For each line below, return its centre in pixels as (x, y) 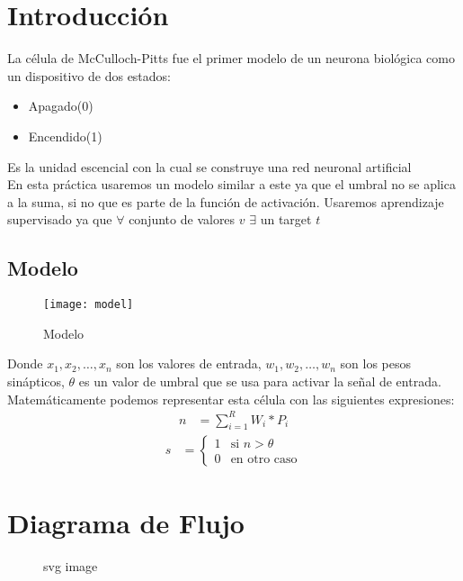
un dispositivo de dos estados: (89, 75)
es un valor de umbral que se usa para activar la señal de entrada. (260, 381)
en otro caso (264, 460)
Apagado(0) (61, 106)
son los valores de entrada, (189, 363)
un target (286, 219)
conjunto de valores (182, 219)
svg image (71, 565)
